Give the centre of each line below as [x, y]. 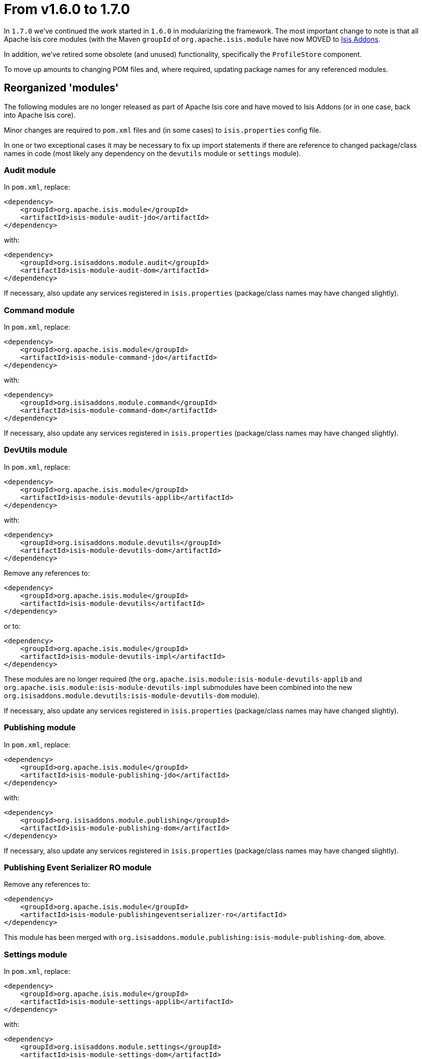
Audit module [30, 170]
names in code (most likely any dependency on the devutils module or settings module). [152, 153]
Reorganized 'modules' [61, 88]
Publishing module [40, 728]
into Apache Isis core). [40, 115]
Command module [39, 310]
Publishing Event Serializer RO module [78, 867]
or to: [12, 626]
